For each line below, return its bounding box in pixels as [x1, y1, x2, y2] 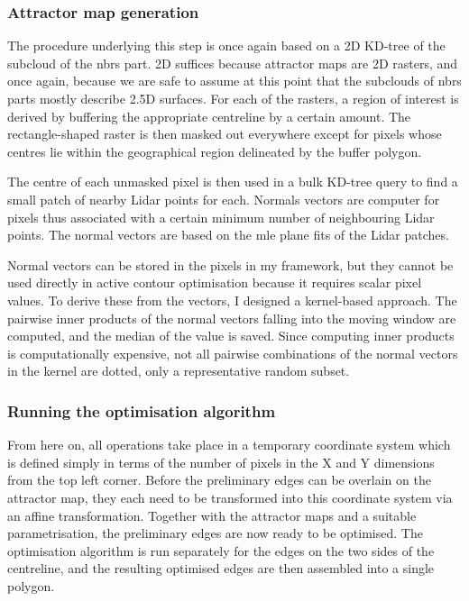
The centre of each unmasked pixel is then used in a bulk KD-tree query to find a [7, 172, 458, 191]
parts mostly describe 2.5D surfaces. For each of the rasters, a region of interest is [7, 89, 459, 107]
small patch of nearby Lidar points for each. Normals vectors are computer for [7, 189, 440, 208]
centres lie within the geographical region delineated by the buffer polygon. [7, 141, 422, 160]
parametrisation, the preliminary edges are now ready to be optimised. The [7, 524, 423, 542]
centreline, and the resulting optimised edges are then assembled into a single [7, 559, 435, 578]
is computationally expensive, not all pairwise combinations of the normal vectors [7, 343, 458, 362]
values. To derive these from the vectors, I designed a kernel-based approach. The [7, 290, 457, 309]
